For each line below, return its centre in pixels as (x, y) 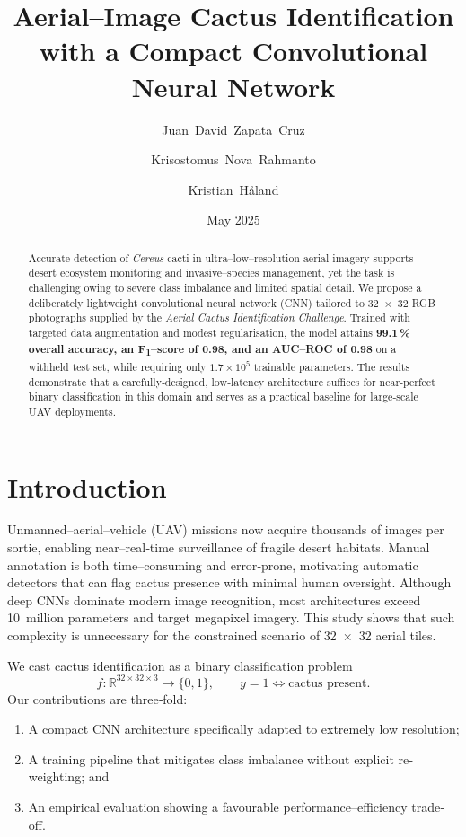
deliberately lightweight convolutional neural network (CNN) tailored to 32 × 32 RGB (232, 302)
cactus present (328, 683)
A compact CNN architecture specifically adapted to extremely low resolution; (244, 729)
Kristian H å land (233, 189)
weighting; (57, 776)
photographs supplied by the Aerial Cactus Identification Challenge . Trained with (219, 317)
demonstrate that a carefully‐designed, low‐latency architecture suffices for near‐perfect (232, 381)
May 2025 (233, 220)
